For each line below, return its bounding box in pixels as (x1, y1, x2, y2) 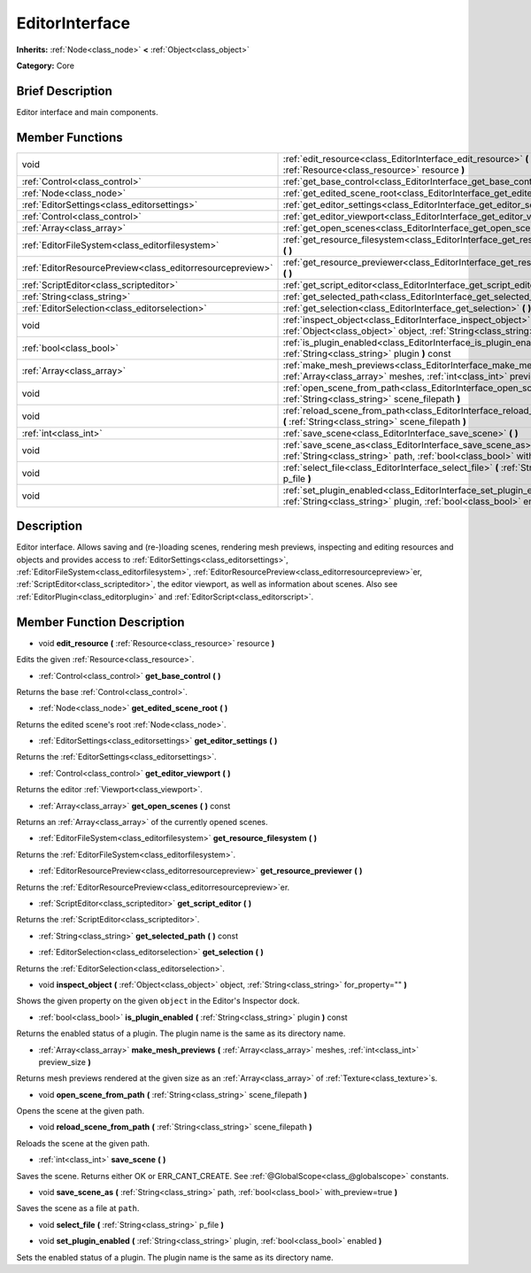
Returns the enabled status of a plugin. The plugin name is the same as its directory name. (16, 1028, 346, 1039)
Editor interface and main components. (16, 106, 158, 117)
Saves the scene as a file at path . (16, 1203, 140, 1214)
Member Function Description (16, 614, 185, 629)
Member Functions (16, 129, 123, 145)
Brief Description (16, 83, 112, 98)
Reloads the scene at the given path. (16, 1138, 150, 1148)
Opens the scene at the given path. (16, 1106, 145, 1116)
